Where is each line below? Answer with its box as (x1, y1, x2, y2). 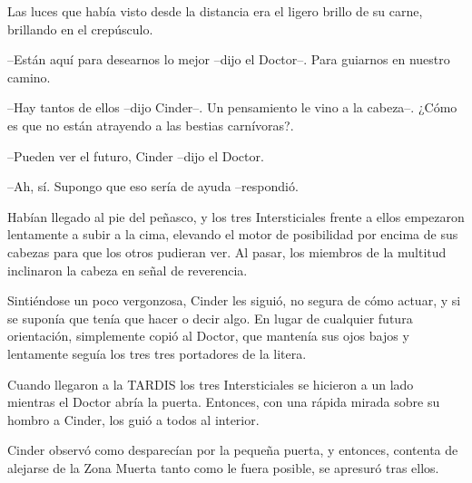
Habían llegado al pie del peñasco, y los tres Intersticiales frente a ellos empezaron (7, 207, 465, 226)
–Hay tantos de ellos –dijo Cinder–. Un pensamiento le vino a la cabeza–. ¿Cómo (7, 98, 457, 117)
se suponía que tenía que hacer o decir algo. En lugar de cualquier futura (7, 308, 413, 327)
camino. (7, 67, 51, 86)
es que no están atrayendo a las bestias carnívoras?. (7, 115, 294, 134)
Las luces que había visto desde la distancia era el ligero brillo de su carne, (7, 2, 423, 20)
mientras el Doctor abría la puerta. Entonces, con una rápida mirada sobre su (7, 392, 440, 411)
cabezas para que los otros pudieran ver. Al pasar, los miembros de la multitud (7, 242, 447, 261)
